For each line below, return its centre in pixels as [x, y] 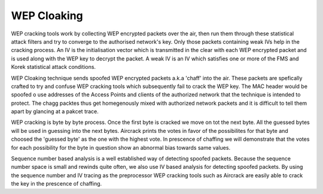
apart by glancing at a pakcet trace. [55, 111]
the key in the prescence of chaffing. [57, 184]
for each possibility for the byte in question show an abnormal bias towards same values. [121, 147]
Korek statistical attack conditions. [53, 67]
